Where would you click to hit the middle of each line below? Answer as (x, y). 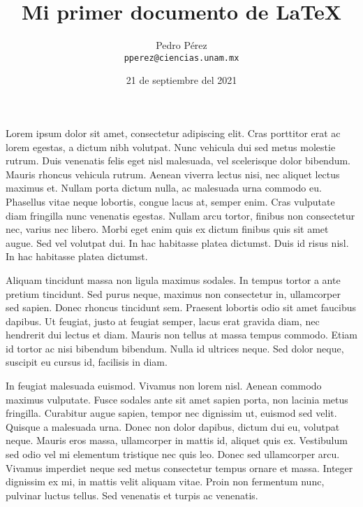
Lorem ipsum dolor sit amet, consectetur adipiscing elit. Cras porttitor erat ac (173, 133)
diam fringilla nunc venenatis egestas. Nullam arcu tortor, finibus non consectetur (180, 215)
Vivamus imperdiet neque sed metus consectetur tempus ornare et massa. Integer (179, 467)
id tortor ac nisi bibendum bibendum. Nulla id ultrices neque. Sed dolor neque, (175, 348)
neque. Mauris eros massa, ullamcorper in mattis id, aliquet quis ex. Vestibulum (177, 440)
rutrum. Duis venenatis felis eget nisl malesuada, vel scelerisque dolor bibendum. (178, 160)
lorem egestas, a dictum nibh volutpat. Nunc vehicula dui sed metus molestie (171, 147)
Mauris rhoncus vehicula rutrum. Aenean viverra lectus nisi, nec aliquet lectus (173, 174)
